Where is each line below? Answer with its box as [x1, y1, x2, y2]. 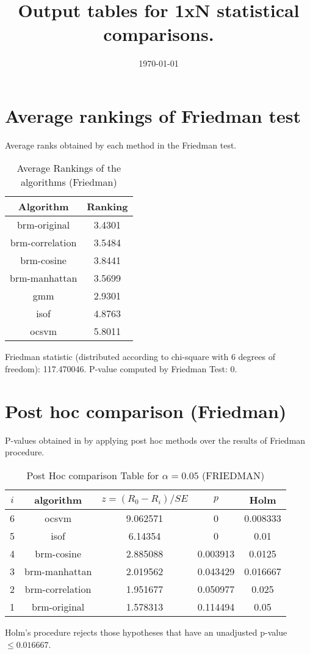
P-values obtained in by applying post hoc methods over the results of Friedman [5, 433, 306, 446]
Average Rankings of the [16, 161, 121, 175]
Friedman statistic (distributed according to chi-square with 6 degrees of [5, 350, 275, 363]
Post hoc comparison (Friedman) [5, 398, 287, 423]
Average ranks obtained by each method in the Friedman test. [5, 138, 237, 151]
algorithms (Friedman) [20, 175, 117, 189]
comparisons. [103, 21, 214, 46]
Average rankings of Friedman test [5, 103, 301, 128]
